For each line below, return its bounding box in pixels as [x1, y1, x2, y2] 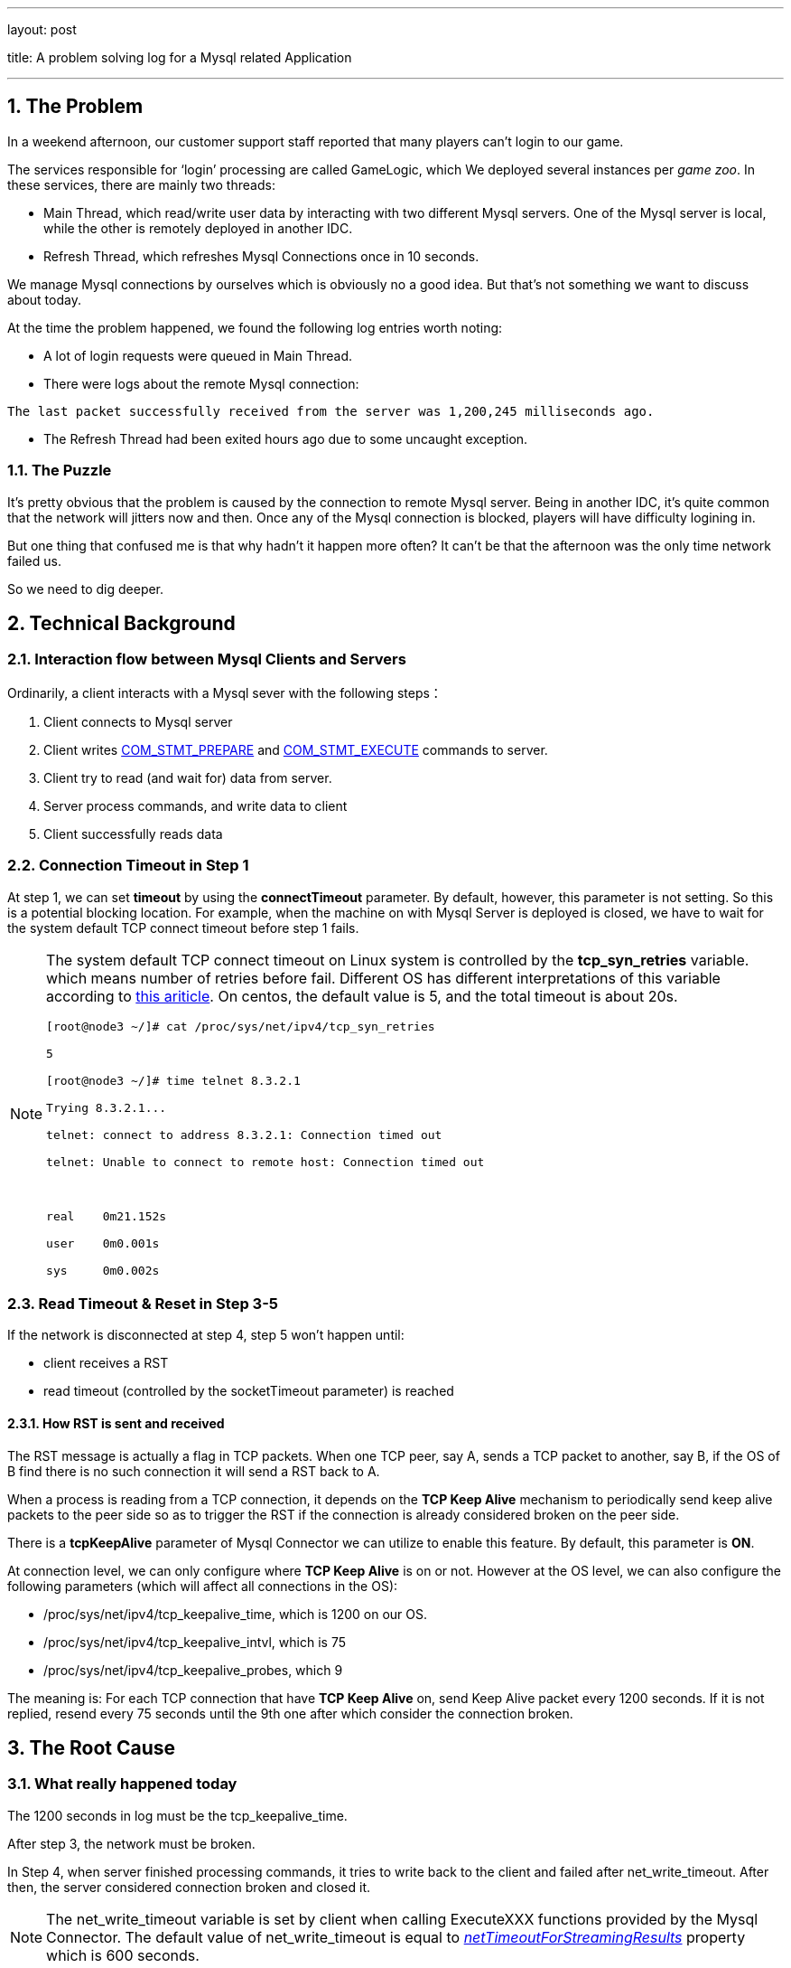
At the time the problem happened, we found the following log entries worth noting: [7, 319, 503, 335]
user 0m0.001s [46, 1236, 160, 1250]
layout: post [7, 22, 77, 37]
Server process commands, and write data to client [43, 797, 348, 814]
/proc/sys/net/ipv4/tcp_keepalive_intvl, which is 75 [43, 1634, 346, 1650]
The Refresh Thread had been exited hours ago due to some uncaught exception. [43, 430, 528, 447]
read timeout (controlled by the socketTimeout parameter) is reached [43, 1383, 454, 1399]
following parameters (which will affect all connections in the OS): [7, 1577, 398, 1594]
